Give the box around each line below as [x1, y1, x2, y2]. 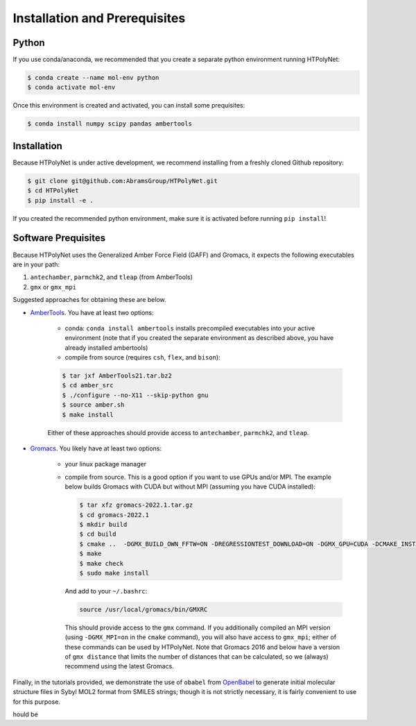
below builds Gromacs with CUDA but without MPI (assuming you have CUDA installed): [64, 482, 315, 491]
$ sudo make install [79, 569, 149, 577]
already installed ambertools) [64, 344, 148, 352]
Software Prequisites [12, 233, 106, 244]
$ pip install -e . [27, 196, 94, 204]
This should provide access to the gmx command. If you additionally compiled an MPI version [64, 623, 331, 632]
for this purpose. [12, 698, 60, 706]
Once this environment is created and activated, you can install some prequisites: [12, 101, 245, 110]
